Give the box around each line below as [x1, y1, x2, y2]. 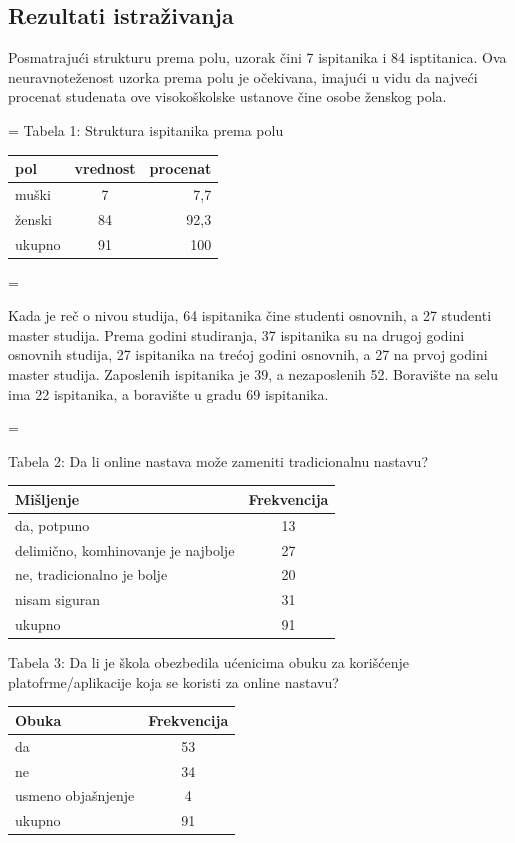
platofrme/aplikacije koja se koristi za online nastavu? [8, 671, 339, 692]
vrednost [74, 158, 136, 179]
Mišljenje [15, 488, 80, 509]
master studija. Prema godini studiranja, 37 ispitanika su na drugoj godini [8, 324, 465, 345]
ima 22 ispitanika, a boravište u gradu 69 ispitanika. [8, 383, 329, 404]
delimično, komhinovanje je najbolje [15, 539, 235, 560]
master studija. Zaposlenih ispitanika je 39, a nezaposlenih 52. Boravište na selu [8, 364, 499, 385]
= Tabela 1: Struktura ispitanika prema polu [8, 119, 284, 140]
